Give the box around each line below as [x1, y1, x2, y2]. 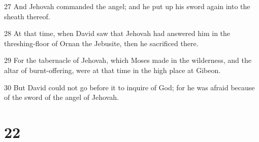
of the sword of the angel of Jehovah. [4, 92, 119, 102]
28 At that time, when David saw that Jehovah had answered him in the [4, 28, 231, 39]
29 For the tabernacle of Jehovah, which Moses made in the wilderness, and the [4, 55, 251, 65]
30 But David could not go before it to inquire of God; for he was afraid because [4, 82, 255, 92]
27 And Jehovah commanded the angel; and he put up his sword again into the [4, 1, 250, 11]
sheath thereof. [4, 11, 50, 21]
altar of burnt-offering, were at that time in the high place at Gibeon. [4, 64, 221, 75]
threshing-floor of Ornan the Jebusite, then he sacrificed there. [4, 38, 199, 48]
